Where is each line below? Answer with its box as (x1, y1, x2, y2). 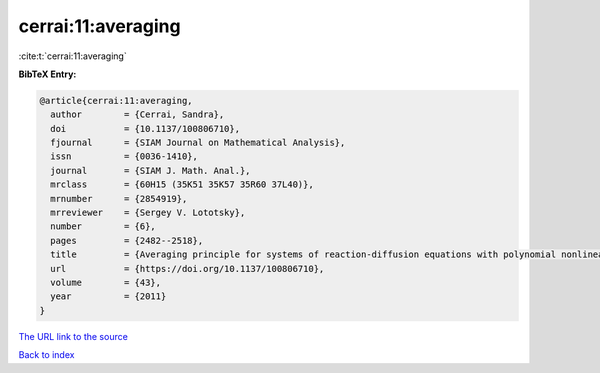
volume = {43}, (50, 277, 162, 288)
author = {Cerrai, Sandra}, (50, 109, 225, 120)
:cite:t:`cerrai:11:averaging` (18, 50, 127, 62)
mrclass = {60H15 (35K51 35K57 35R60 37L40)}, (50, 179, 314, 190)
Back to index (18, 349, 75, 361)
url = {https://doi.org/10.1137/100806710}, (50, 263, 325, 274)
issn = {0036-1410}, (50, 151, 199, 162)
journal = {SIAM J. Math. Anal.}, (50, 165, 251, 176)
